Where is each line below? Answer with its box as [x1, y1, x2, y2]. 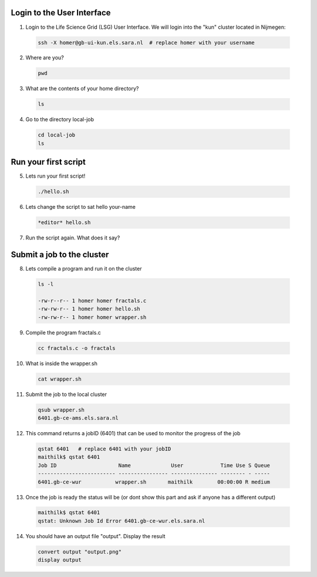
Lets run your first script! [25, 172, 86, 179]
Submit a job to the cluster [11, 250, 109, 260]
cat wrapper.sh [38, 375, 82, 382]
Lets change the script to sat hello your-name [25, 204, 136, 211]
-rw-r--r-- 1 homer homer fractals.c [38, 297, 147, 304]
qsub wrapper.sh [38, 406, 85, 413]
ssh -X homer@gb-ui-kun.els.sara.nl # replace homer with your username [38, 39, 255, 46]
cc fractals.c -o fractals [38, 345, 116, 351]
